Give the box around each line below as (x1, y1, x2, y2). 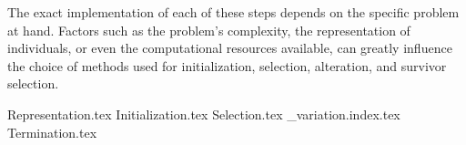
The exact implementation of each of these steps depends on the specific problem (7, 3, 460, 21)
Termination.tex (7, 122, 97, 141)
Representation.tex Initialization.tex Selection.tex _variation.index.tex (7, 104, 400, 123)
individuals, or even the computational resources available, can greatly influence (7, 38, 452, 57)
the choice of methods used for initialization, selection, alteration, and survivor (7, 56, 447, 75)
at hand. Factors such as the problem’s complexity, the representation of (7, 20, 410, 39)
